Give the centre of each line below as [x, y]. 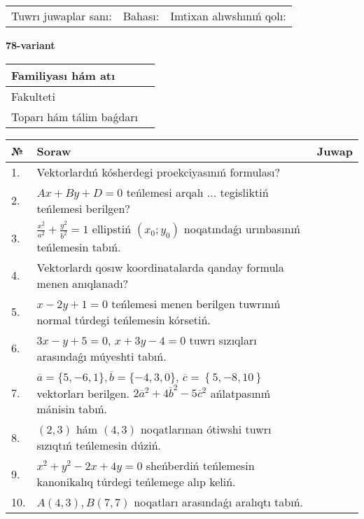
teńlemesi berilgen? [83, 208]
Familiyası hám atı [63, 75]
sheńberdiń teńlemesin [200, 466]
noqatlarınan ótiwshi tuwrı [206, 429]
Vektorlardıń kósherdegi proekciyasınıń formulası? [159, 172]
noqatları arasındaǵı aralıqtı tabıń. [218, 502]
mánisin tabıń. [72, 409]
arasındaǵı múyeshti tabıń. [101, 356]
